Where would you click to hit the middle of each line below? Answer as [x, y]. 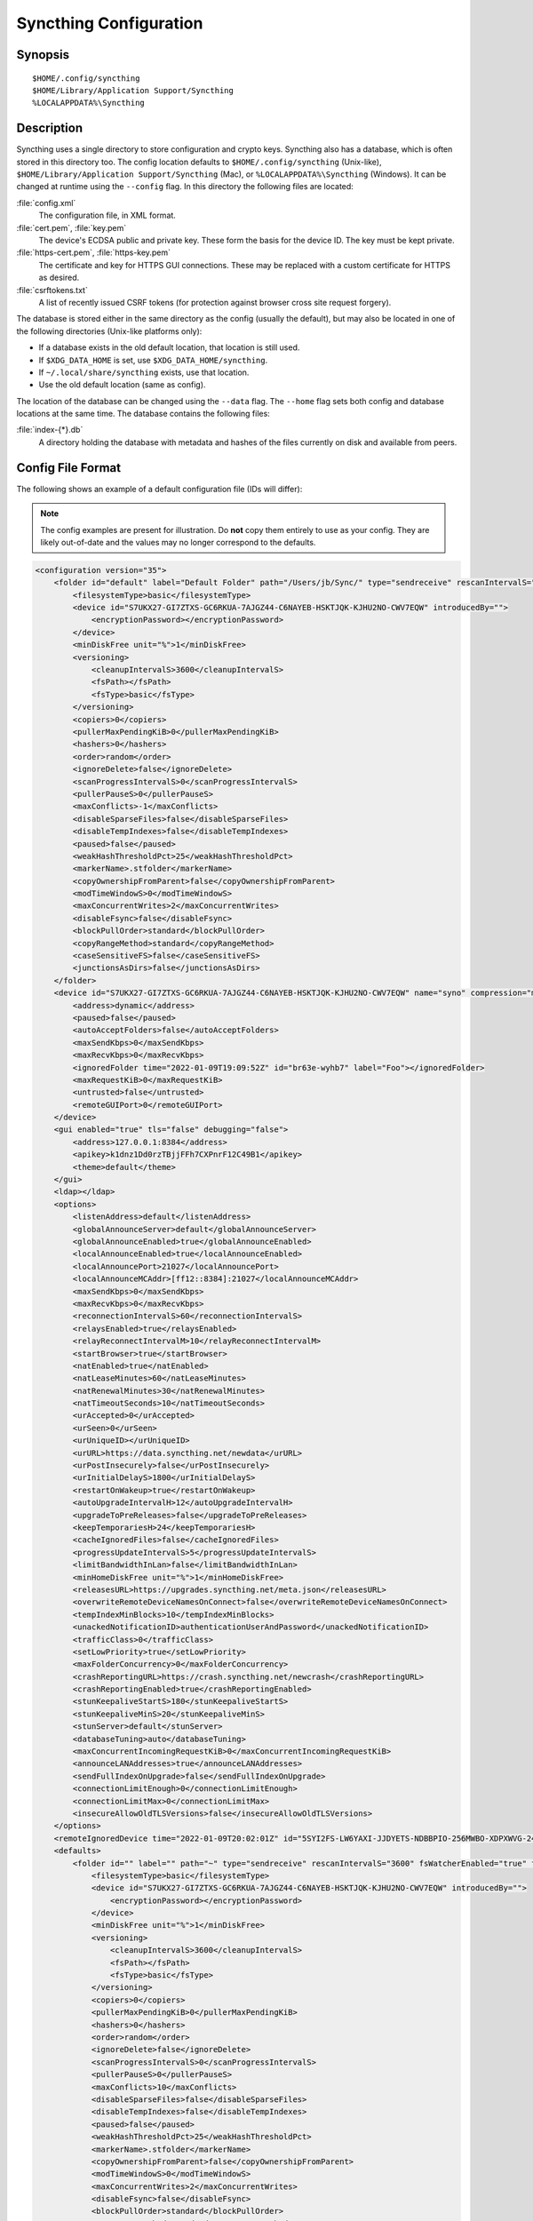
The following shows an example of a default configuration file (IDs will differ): [159, 489]
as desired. [59, 278]
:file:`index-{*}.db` [50, 430]
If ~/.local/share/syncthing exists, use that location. [144, 372]
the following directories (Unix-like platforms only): [109, 331]
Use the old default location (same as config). [122, 385]
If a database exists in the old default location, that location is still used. [169, 347]
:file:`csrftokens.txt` [52, 290]
